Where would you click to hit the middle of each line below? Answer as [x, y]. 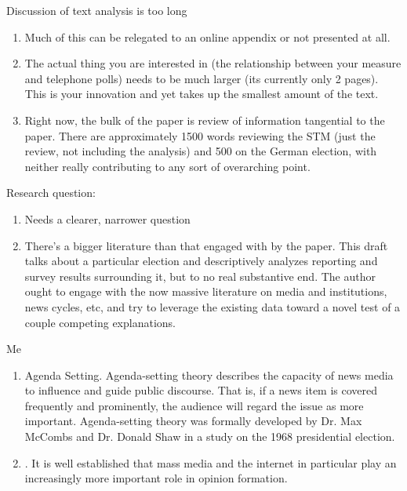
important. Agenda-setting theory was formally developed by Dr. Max [193, 421]
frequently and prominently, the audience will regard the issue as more [194, 405]
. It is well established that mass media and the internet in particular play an [211, 462]
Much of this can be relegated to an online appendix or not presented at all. [207, 36]
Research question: [51, 193]
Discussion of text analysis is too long [97, 10]
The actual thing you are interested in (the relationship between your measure [213, 63]
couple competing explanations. [100, 322]
